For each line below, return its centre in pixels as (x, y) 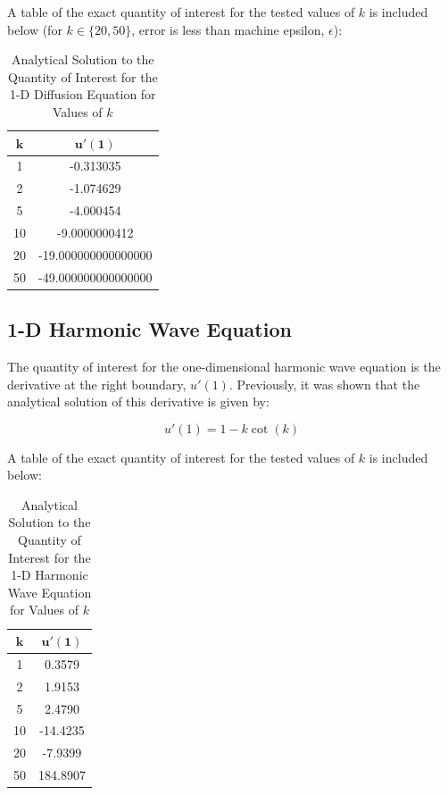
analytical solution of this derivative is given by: (138, 402)
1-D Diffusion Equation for (83, 94)
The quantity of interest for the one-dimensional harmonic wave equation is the (224, 366)
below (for (35, 29)
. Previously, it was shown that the (324, 384)
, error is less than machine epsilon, (228, 29)
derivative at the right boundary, (97, 384)
